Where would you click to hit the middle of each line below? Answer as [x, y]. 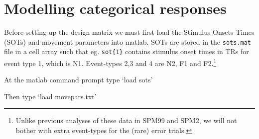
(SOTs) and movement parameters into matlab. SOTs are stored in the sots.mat [128, 41]
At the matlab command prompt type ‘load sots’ [78, 80]
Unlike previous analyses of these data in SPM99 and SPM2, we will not [126, 120]
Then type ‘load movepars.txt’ [50, 96]
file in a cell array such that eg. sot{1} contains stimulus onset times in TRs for [127, 51]
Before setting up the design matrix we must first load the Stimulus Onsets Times [129, 32]
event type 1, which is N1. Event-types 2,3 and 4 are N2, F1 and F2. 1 [110, 62]
